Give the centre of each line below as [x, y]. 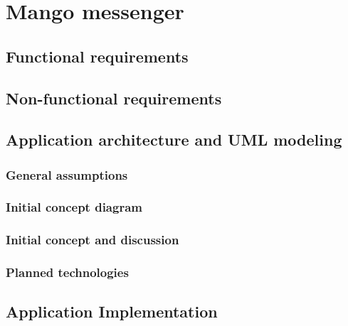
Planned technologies [67, 272]
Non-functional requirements [114, 98]
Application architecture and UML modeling [174, 140]
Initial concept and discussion [93, 240]
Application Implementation [112, 311]
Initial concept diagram [74, 207]
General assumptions [67, 174]
